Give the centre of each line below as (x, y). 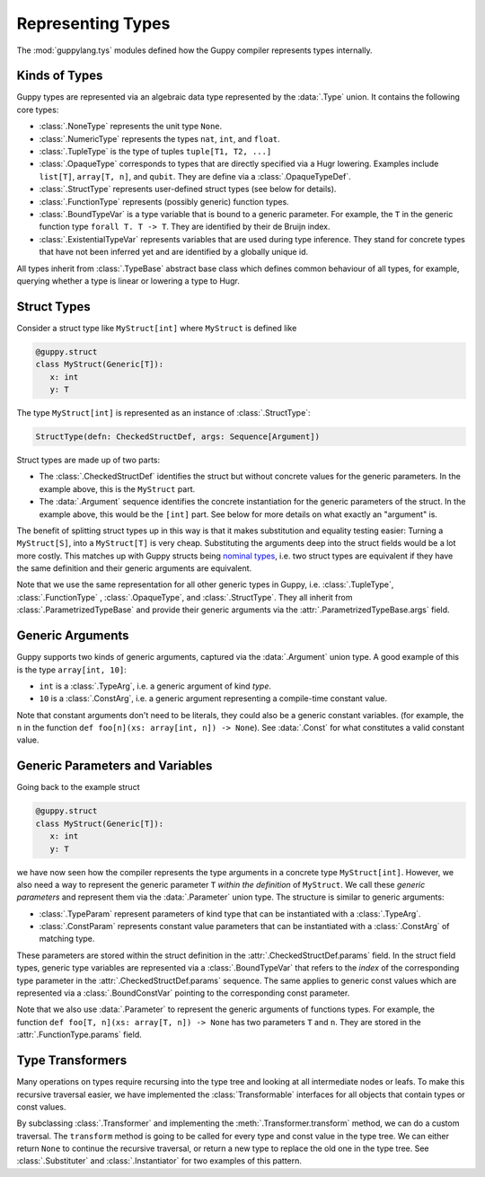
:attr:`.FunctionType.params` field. (79, 1035)
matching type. (67, 939)
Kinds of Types (60, 76)
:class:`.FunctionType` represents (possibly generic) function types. (164, 201)
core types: (38, 110)
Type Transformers (72, 1061)
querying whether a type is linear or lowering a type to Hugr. (128, 281)
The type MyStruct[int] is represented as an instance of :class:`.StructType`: (163, 412)
